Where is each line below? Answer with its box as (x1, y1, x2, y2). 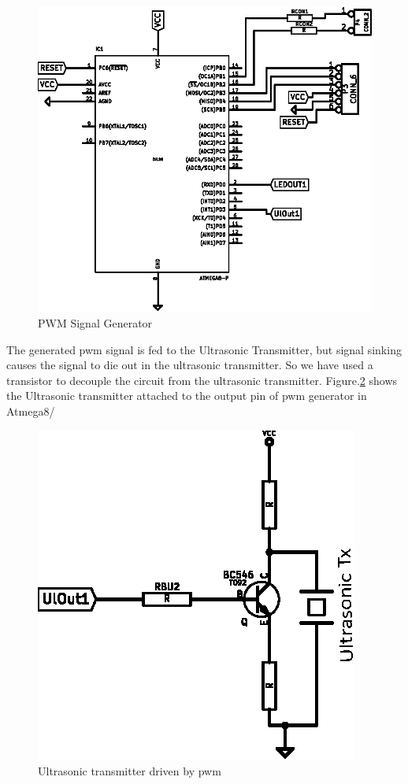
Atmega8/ (6, 403, 55, 420)
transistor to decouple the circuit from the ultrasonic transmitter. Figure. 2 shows (6, 372, 398, 388)
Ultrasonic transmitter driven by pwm (38, 763, 221, 779)
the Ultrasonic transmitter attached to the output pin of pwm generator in (6, 387, 367, 404)
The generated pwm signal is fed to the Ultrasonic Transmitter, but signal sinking (6, 341, 402, 357)
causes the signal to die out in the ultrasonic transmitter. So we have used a (6, 357, 373, 373)
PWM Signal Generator (38, 315, 153, 331)
